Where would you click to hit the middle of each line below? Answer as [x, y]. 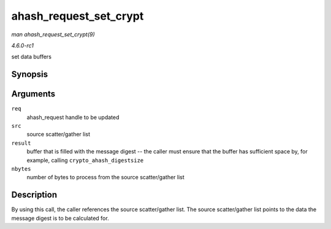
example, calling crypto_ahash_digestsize [85, 160]
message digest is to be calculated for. [60, 218]
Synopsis [30, 75]
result [21, 143]
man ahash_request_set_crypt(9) [53, 34]
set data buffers [32, 57]
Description [34, 195]
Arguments [33, 94]
